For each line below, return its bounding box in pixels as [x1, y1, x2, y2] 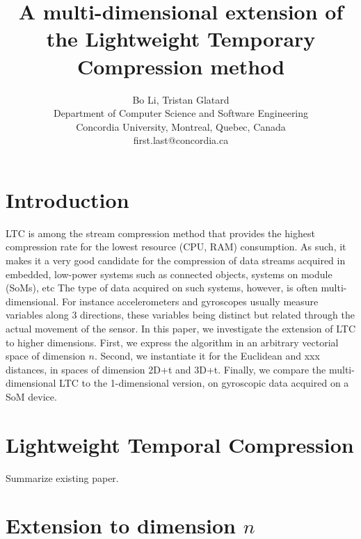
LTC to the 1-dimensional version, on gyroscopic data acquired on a [59, 376, 349, 390]
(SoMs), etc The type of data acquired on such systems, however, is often [6, 280, 318, 295]
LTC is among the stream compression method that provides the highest [6, 225, 315, 240]
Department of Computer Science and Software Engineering [53, 106, 309, 120]
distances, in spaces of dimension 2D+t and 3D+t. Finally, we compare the [6, 362, 326, 376]
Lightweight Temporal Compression [6, 430, 354, 458]
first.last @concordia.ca [133, 133, 229, 147]
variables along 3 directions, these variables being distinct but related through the [6, 307, 355, 322]
